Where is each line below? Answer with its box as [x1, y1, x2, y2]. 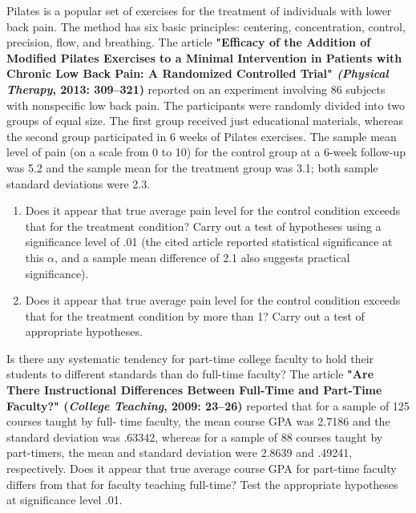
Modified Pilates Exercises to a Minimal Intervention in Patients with [6, 49, 402, 66]
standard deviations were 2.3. [6, 175, 151, 192]
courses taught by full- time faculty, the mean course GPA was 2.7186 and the [6, 413, 390, 430]
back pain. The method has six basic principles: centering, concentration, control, [6, 18, 406, 34]
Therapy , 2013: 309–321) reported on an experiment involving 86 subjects [6, 80, 386, 97]
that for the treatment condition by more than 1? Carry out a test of [25, 307, 365, 324]
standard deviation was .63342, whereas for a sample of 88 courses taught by [6, 428, 383, 445]
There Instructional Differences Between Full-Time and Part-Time [6, 382, 382, 398]
